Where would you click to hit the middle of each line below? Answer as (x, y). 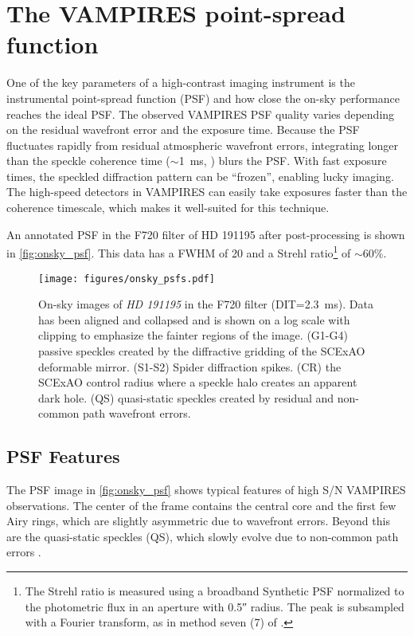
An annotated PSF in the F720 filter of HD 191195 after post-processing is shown (206, 234)
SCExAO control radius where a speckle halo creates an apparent (198, 382)
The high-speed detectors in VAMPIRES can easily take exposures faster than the (207, 192)
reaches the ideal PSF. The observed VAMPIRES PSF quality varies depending (201, 114)
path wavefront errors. (137, 413)
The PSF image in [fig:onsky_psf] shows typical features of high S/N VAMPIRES (206, 490)
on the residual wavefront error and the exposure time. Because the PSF (183, 130)
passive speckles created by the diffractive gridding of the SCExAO (202, 350)
